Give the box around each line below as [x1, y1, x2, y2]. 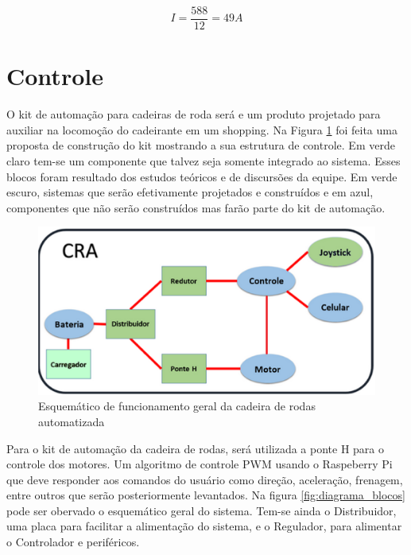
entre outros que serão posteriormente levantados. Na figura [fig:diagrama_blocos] [6, 487, 405, 503]
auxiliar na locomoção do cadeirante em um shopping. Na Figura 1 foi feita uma [6, 121, 397, 138]
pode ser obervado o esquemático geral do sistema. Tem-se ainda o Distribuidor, [6, 502, 397, 518]
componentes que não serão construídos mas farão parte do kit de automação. [6, 199, 386, 215]
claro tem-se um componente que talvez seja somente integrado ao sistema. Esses [6, 152, 401, 169]
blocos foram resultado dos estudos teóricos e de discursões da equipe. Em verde [6, 168, 397, 184]
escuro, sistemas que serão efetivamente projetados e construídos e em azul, [6, 184, 374, 200]
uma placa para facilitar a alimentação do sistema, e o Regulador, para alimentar [6, 518, 402, 534]
